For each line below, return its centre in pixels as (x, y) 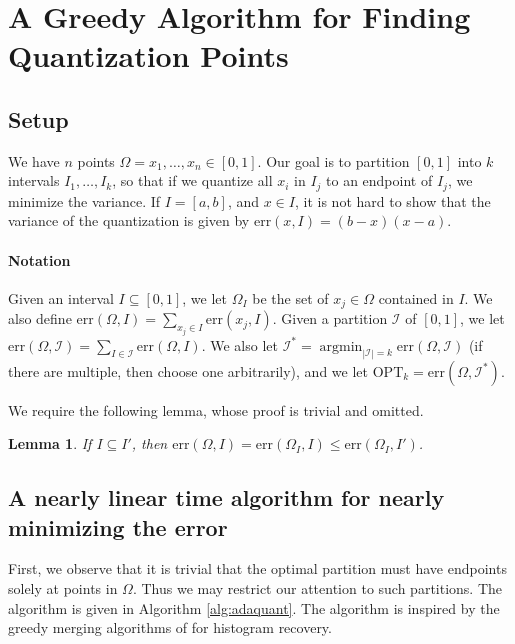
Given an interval (61, 297)
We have (34, 160)
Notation (39, 259)
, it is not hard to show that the (392, 200)
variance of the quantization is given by (129, 220)
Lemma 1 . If (50, 443)
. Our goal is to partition (333, 160)
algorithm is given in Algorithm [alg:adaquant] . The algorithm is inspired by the (254, 607)
